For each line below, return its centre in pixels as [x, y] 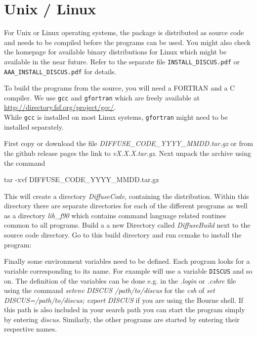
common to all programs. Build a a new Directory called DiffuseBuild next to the [127, 225]
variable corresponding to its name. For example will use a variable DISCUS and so [128, 270]
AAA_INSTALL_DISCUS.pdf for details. [60, 71]
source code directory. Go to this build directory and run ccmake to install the [123, 235]
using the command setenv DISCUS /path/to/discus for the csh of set [109, 290]
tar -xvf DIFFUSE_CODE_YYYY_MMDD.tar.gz [82, 179]
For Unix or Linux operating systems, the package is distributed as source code [124, 32]
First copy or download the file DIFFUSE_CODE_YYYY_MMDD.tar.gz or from [128, 143]
